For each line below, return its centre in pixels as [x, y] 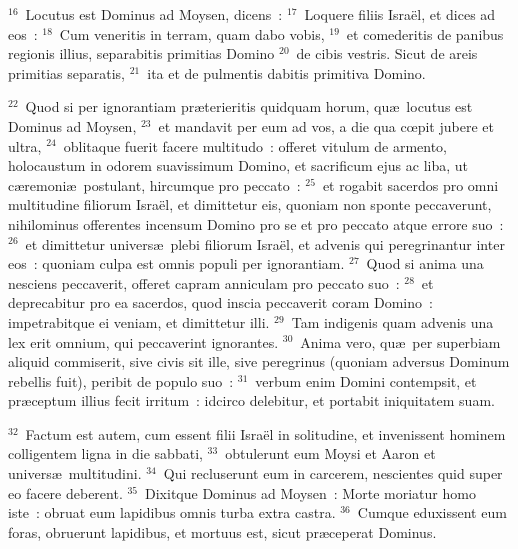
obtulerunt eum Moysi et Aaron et [330, 453]
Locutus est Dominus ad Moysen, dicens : [154, 14]
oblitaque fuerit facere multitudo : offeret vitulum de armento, [255, 145]
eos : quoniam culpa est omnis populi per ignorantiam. [176, 263]
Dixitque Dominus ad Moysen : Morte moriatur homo [310, 492]
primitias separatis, [66, 72]
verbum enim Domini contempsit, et [366, 380]
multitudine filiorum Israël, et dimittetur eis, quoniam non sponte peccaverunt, [250, 204]
